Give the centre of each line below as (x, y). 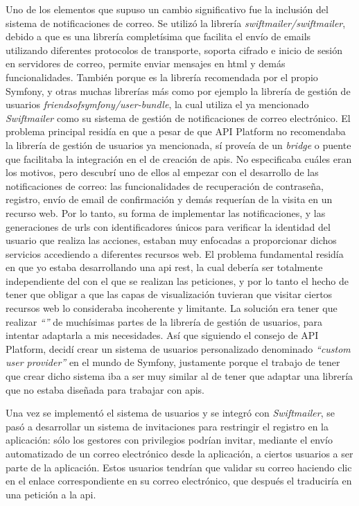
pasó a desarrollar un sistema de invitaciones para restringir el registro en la (167, 426)
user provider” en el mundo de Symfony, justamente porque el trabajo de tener (173, 362)
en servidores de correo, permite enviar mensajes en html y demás (146, 63)
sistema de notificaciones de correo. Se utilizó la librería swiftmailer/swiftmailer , (176, 23)
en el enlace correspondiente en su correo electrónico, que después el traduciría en (179, 481)
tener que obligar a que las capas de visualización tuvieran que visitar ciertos (169, 294)
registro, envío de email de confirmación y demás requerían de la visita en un (169, 199)
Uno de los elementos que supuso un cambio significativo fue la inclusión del (167, 9)
